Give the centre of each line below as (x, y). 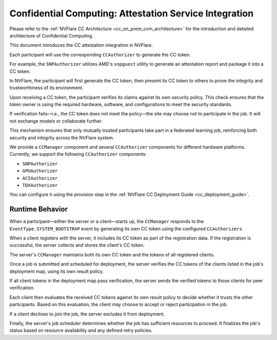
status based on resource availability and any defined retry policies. (81, 330)
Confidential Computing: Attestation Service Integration (132, 13)
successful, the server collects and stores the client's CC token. (77, 245)
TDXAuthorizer (40, 185)
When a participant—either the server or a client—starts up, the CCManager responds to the (107, 222)
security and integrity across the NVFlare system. (62, 137)
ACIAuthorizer (40, 178)
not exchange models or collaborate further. (56, 121)
